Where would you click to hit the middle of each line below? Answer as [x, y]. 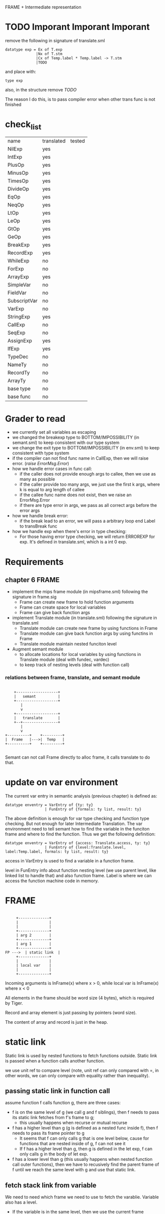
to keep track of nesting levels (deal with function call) [74, 665]
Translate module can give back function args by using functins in [86, 633]
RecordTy [19, 373]
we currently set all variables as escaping [54, 432]
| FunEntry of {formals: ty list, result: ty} [93, 809]
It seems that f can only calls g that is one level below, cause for [84, 1138]
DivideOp [18, 189]
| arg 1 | [34, 944]
